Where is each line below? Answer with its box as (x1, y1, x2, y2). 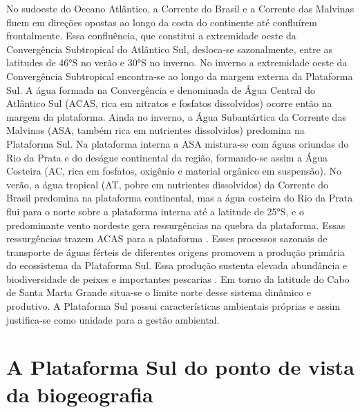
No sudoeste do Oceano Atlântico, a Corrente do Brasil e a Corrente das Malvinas (6, 1, 354, 15)
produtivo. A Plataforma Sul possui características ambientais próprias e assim (6, 299, 341, 313)
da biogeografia (6, 380, 153, 408)
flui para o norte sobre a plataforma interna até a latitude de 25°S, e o (6, 204, 304, 218)
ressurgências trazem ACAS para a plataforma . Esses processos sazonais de (6, 231, 328, 246)
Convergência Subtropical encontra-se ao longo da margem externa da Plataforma (6, 68, 353, 83)
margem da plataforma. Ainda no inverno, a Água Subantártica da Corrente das (6, 109, 346, 124)
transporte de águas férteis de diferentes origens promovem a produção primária (6, 244, 345, 259)
